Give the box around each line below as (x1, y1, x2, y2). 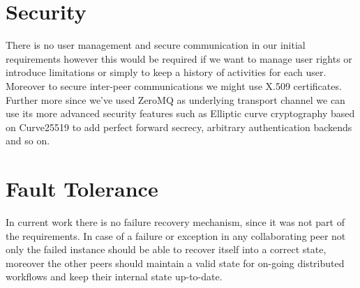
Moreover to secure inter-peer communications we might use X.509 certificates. (6, 78, 342, 93)
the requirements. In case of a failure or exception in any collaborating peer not (6, 228, 346, 243)
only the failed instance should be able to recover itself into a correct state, (6, 242, 327, 257)
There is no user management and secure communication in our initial (6, 38, 306, 52)
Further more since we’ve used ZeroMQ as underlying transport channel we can (6, 92, 345, 107)
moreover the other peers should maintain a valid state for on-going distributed (6, 255, 345, 270)
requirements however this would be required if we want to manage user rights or (6, 51, 352, 66)
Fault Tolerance (6, 174, 158, 203)
